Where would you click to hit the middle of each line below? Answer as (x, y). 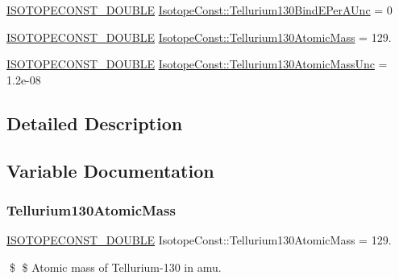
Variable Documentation (110, 170)
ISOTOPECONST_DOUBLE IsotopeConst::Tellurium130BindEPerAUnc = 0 (199, 10)
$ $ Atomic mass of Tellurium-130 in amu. (115, 267)
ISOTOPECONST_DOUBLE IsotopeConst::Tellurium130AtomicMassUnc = (197, 64)
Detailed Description (95, 123)
